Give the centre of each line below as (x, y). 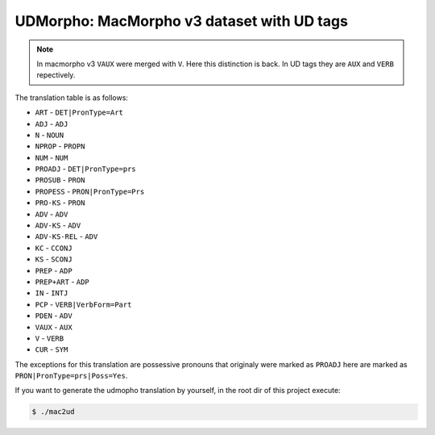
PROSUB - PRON (60, 180)
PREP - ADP (54, 270)
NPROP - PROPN (60, 146)
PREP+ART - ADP (62, 282)
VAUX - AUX (54, 327)
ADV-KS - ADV (58, 225)
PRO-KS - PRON (60, 203)
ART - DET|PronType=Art (79, 112)
